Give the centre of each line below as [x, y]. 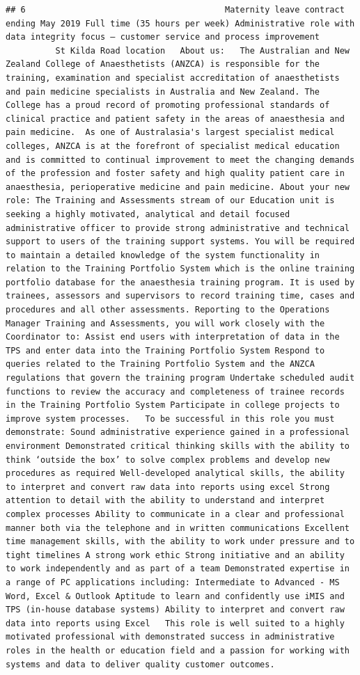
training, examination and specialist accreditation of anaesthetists [173, 78]
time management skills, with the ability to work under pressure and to [180, 542]
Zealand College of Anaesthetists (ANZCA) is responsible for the [163, 64]
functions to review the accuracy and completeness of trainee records [175, 391]
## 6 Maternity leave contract [175, 10]
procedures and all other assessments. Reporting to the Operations [168, 310]
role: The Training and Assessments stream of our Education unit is [170, 201]
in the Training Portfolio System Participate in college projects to [173, 405]
